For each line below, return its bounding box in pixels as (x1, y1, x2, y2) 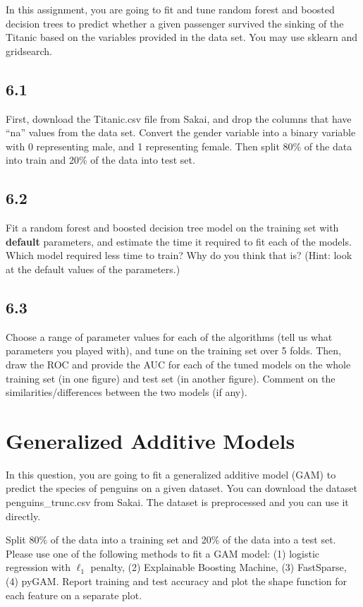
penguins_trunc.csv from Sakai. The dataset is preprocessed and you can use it (6, 495, 349, 510)
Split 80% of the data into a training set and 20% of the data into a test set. (6, 532, 336, 547)
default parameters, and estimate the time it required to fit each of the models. (6, 234, 352, 248)
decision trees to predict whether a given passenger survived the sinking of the (6, 16, 344, 30)
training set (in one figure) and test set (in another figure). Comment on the (6, 371, 336, 385)
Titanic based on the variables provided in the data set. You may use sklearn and (6, 30, 358, 44)
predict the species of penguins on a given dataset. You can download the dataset (6, 481, 357, 495)
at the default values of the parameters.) (6, 261, 180, 276)
